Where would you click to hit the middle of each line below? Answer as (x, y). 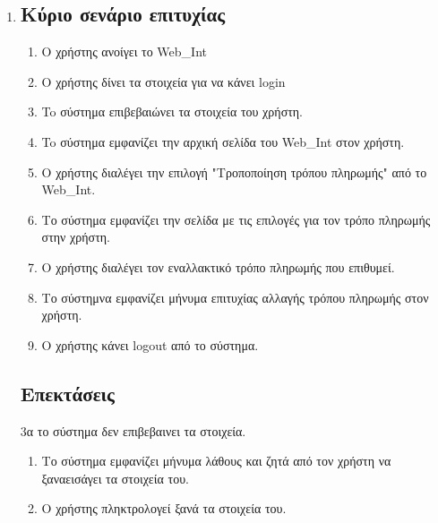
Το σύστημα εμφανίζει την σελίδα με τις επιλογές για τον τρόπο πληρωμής (236, 219)
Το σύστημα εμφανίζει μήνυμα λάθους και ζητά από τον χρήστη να (216, 461)
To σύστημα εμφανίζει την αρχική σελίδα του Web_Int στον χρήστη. (223, 141)
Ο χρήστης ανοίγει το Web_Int (124, 51)
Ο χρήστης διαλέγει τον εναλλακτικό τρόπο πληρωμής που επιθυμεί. (218, 266)
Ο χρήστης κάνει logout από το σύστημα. (150, 344)
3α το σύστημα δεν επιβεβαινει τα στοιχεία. (133, 430)
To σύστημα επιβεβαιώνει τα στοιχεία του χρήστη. (172, 111)
